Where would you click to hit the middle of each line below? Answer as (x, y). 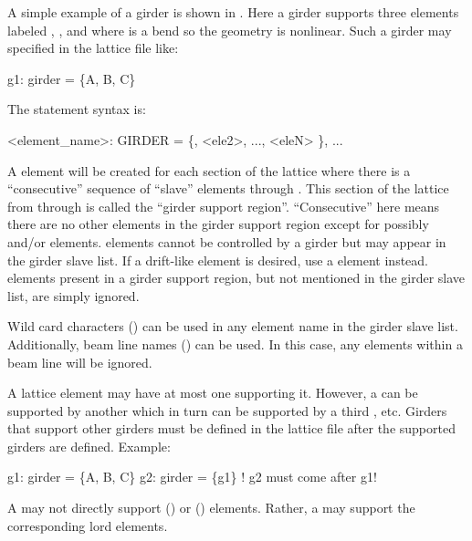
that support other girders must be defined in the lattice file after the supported (231, 428)
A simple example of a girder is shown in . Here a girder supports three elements (233, 12)
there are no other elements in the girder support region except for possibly (218, 224)
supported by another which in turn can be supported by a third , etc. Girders (227, 410)
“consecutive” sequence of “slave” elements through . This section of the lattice (228, 188)
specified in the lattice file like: (93, 48)
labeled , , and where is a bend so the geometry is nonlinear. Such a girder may (230, 30)
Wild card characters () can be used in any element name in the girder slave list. (233, 326)
